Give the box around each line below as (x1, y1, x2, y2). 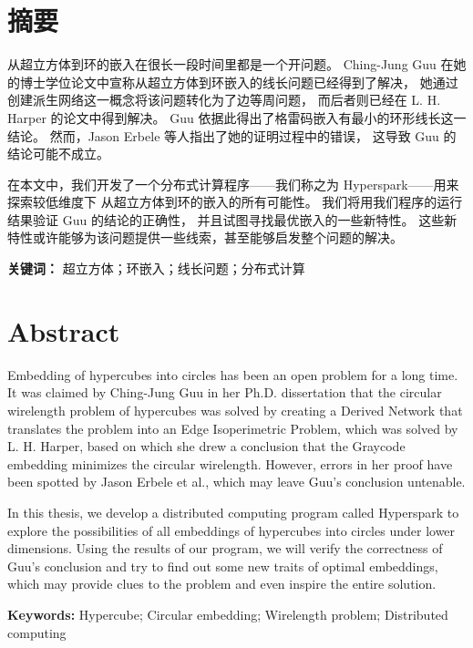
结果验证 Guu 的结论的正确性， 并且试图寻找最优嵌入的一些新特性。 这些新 (7, 210, 458, 229)
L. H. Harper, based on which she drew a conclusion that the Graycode (7, 437, 406, 456)
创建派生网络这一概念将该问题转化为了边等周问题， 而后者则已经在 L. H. (7, 90, 441, 109)
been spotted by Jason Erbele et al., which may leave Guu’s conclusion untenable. (7, 472, 466, 491)
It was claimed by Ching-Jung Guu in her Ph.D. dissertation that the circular (7, 383, 442, 402)
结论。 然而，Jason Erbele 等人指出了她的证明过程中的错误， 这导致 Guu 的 (7, 126, 457, 145)
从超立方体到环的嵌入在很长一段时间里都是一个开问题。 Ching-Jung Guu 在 (7, 55, 454, 74)
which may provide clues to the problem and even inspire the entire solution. (7, 574, 437, 593)
